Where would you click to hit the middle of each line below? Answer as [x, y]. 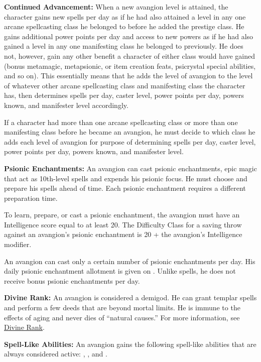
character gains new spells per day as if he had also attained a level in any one [125, 16]
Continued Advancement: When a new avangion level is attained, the [116, 7]
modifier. [18, 244]
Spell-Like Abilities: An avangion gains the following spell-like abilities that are [130, 344]
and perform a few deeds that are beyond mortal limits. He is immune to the [122, 308]
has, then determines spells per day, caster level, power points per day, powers [124, 95]
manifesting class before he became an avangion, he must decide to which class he [130, 132]
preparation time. [31, 198]
